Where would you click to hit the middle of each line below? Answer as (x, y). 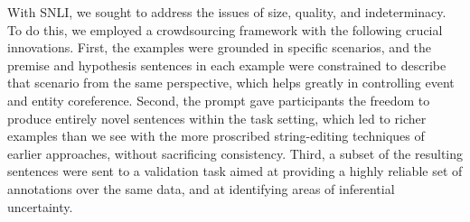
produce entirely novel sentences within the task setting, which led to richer (217, 118)
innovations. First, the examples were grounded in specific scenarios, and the (220, 47)
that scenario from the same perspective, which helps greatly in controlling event (231, 83)
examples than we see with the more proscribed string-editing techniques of (216, 136)
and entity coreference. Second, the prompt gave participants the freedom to (219, 100)
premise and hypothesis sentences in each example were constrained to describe (227, 65)
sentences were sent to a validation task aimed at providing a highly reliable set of (235, 171)
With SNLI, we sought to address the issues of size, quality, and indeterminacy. (227, 12)
